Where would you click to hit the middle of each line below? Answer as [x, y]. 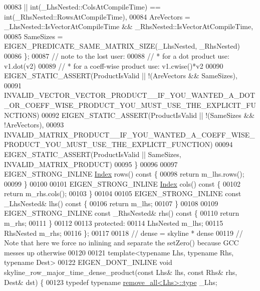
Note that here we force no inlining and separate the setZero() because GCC [121, 243]
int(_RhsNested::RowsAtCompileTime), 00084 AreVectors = [97, 16]
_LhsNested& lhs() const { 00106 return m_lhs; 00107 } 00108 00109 [111, 203]
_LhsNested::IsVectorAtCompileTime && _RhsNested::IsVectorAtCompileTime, [129, 26]
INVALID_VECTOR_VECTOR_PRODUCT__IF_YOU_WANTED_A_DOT [130, 95]
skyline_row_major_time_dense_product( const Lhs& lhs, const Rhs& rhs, [121, 272]
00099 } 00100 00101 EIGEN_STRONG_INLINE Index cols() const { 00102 [122, 183]
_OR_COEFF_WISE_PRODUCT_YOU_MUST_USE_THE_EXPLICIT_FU [130, 105]
